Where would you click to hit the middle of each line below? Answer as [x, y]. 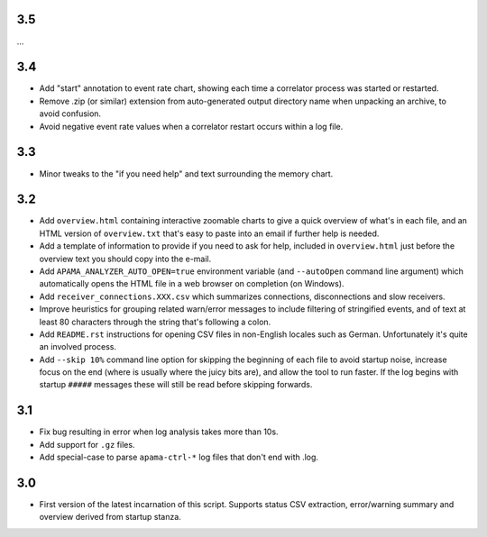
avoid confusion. [70, 114]
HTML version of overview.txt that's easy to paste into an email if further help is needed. [209, 233]
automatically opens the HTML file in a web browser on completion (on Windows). [192, 284]
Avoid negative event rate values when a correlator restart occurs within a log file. [191, 126]
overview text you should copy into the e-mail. [125, 259]
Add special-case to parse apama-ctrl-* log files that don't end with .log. [179, 457]
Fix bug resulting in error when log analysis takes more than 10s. [159, 432]
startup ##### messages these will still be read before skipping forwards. [176, 385]
